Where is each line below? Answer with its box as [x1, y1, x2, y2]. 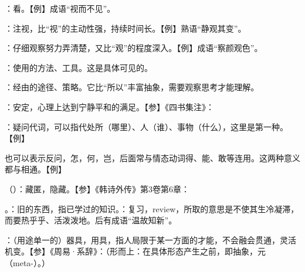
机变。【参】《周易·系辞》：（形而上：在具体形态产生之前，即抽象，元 [5, 245, 266, 257]
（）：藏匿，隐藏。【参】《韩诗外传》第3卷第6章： [5, 182, 189, 195]
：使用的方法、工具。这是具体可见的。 [5, 61, 152, 73]
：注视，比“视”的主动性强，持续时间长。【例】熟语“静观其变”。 [5, 22, 246, 34]
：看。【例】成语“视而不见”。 [5, 2, 116, 14]
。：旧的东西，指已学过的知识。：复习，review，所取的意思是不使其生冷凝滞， [5, 202, 299, 215]
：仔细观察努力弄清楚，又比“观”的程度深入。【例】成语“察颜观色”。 [5, 42, 263, 54]
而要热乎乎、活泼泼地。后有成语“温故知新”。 [5, 214, 177, 226]
